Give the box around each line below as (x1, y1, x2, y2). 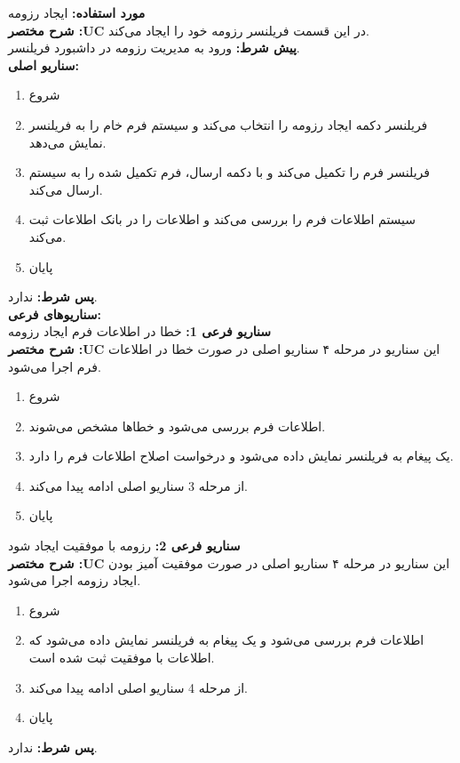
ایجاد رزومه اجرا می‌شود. (8, 571, 141, 590)
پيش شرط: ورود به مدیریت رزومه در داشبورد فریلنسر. (8, 38, 300, 57)
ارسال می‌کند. (28, 180, 103, 198)
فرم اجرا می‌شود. (8, 357, 101, 375)
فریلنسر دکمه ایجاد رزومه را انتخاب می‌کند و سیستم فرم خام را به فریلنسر (28, 115, 428, 133)
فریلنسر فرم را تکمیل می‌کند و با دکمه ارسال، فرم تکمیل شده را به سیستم (28, 163, 430, 181)
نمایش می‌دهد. (28, 133, 107, 151)
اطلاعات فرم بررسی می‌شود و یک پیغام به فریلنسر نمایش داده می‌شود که (28, 630, 424, 649)
